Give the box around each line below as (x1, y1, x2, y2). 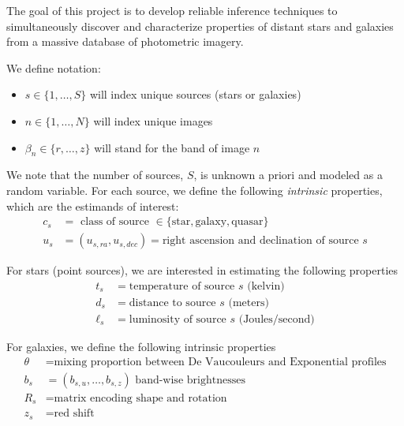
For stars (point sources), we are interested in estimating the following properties (6, 262, 398, 278)
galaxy (195, 216, 227, 228)
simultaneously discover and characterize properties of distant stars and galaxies (6, 17, 394, 34)
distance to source (129, 297, 216, 308)
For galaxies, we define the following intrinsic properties (6, 338, 276, 354)
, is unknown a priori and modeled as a (193, 166, 383, 183)
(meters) (228, 297, 269, 308)
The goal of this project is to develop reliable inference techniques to (6, 2, 338, 18)
